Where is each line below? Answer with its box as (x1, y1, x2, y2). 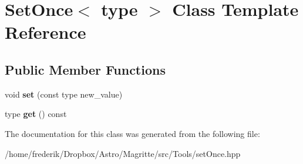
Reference (5, 20, 86, 44)
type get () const (5, 108, 67, 120)
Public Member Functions (5, 60, 166, 78)
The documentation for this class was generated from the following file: (5, 127, 260, 139)
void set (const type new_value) (5, 88, 123, 100)
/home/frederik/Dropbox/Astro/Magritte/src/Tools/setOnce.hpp (5, 147, 241, 159)
